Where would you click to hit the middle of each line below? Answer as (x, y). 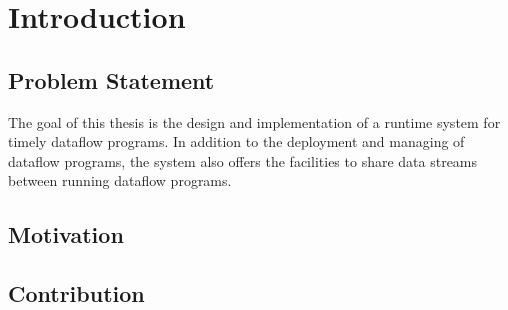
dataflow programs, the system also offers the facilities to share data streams (243, 160)
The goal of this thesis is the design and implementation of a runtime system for (254, 121)
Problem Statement (111, 79)
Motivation (66, 234)
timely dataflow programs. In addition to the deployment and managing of (236, 141)
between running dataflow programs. (120, 180)
